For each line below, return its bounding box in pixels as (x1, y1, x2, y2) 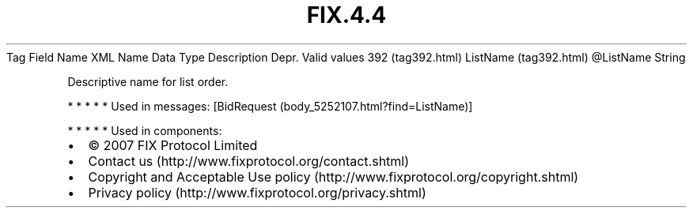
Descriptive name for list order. (67, 74, 229, 88)
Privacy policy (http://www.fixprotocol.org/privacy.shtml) (88, 184, 426, 201)
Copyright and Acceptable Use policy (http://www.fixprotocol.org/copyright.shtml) (88, 168, 579, 185)
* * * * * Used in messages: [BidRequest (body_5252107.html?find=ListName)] (67, 99, 473, 113)
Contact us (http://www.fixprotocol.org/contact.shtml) (88, 152, 410, 169)
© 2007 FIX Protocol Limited (88, 137, 258, 153)
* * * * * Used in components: (67, 123, 222, 137)
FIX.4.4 (306, 2, 387, 28)
